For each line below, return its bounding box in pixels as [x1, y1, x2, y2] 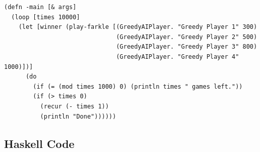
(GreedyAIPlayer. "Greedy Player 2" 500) [116, 33, 257, 41]
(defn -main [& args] [4, 4, 77, 11]
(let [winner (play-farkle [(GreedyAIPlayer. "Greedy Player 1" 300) [18, 23, 257, 31]
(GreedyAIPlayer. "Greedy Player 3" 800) [116, 43, 257, 51]
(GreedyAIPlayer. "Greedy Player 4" [116, 53, 239, 60]
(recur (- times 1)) [40, 102, 109, 110]
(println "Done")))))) [40, 112, 116, 120]
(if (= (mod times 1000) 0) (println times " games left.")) [33, 83, 243, 90]
